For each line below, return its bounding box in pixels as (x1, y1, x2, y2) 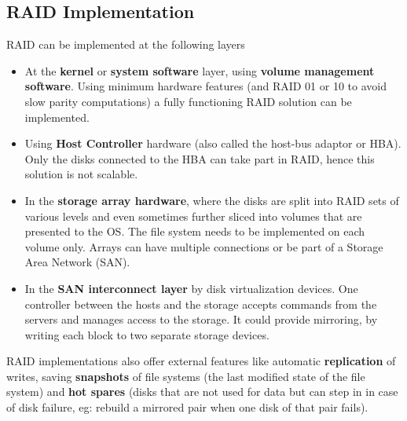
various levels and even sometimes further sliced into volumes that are (24, 207, 362, 224)
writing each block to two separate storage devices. (24, 326, 269, 342)
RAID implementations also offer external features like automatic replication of (6, 353, 396, 369)
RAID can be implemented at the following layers (6, 36, 245, 53)
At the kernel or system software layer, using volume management (24, 62, 375, 79)
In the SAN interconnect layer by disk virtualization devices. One (24, 280, 358, 296)
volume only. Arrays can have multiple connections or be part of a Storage (24, 238, 383, 254)
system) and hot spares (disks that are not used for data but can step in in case (6, 383, 398, 400)
